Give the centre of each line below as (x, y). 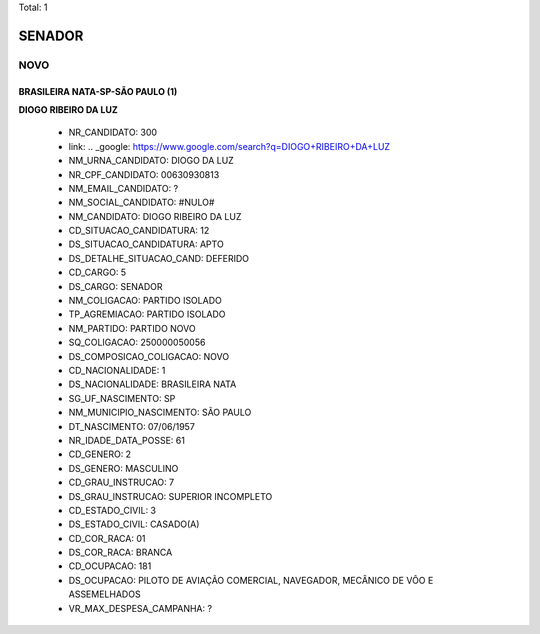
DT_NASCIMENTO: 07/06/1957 (131, 426)
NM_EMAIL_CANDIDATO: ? (123, 188)
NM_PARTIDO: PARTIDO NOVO (132, 328)
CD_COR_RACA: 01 (107, 538)
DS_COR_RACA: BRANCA (120, 552)
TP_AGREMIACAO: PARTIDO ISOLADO (147, 314)
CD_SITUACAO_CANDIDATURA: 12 (139, 231)
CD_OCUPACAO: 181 (110, 566)
